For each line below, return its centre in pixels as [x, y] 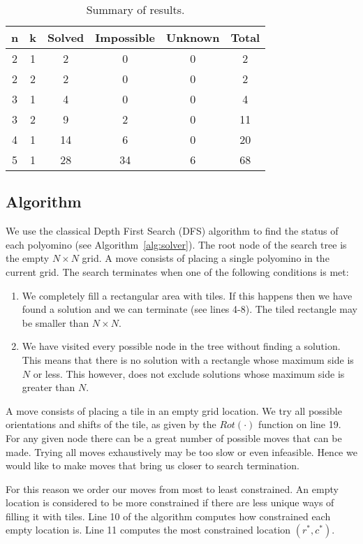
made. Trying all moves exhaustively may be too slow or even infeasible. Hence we [181, 451]
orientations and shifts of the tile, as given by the [111, 424]
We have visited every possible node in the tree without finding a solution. [181, 346]
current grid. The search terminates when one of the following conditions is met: [177, 271]
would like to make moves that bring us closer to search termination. [153, 465]
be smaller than [55, 322]
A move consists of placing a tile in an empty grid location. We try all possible [174, 410]
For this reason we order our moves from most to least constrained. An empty [172, 488]
